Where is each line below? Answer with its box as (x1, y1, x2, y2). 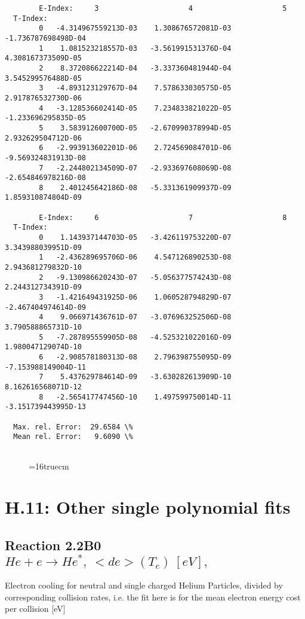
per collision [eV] (5, 602, 66, 615)
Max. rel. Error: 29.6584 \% (13, 422, 133, 431)
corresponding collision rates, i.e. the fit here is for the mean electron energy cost (5, 590, 301, 603)
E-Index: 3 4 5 (39, 4, 287, 13)
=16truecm (29, 459, 69, 472)
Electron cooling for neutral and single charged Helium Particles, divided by (5, 579, 283, 591)
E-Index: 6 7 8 (39, 213, 287, 222)
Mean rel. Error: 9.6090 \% (13, 432, 133, 441)
